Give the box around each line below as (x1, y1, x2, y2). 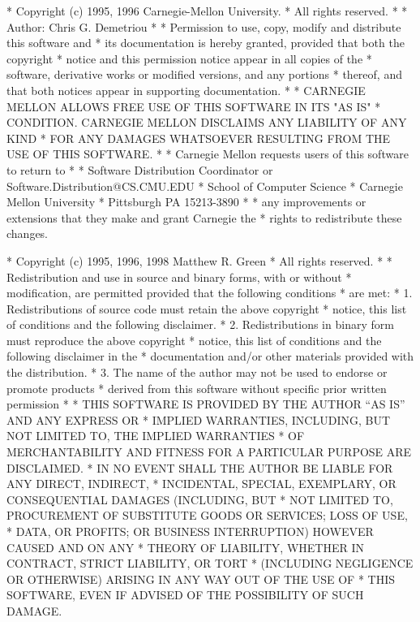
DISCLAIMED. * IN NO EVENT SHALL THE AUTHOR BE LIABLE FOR (6, 459, 393, 476)
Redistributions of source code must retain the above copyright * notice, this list (6, 300, 407, 317)
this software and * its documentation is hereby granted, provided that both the (6, 34, 405, 51)
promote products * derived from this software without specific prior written (6, 379, 387, 396)
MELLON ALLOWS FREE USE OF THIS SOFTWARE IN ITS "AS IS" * (6, 97, 381, 114)
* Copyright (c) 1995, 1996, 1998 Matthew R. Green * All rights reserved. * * (6, 252, 392, 269)
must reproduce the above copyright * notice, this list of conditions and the (6, 331, 382, 348)
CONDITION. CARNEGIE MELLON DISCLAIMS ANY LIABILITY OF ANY (6, 114, 407, 131)
